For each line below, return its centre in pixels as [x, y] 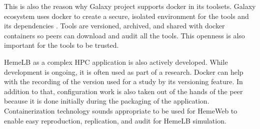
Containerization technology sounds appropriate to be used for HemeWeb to [121, 110]
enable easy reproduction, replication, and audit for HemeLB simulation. [115, 120]
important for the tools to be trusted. [61, 45]
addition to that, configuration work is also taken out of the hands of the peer [123, 91]
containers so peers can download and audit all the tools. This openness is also [124, 35]
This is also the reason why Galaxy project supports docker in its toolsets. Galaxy [130, 6]
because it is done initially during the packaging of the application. [107, 101]
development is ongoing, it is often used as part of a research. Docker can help [124, 71]
